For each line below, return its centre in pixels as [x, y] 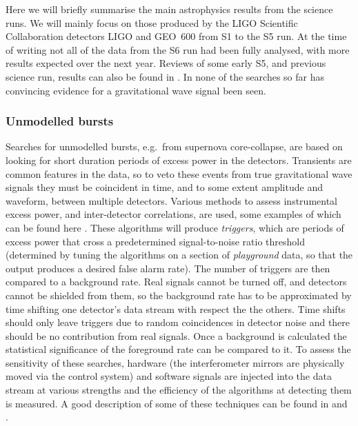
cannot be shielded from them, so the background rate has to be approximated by [179, 295]
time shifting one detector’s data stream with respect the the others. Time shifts [176, 308]
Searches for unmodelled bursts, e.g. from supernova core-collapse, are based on [174, 146]
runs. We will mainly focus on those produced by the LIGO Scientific [152, 22]
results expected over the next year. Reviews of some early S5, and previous [166, 63]
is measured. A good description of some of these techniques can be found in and [177, 403]
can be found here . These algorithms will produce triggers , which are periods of [175, 227]
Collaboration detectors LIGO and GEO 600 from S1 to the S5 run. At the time [176, 36]
